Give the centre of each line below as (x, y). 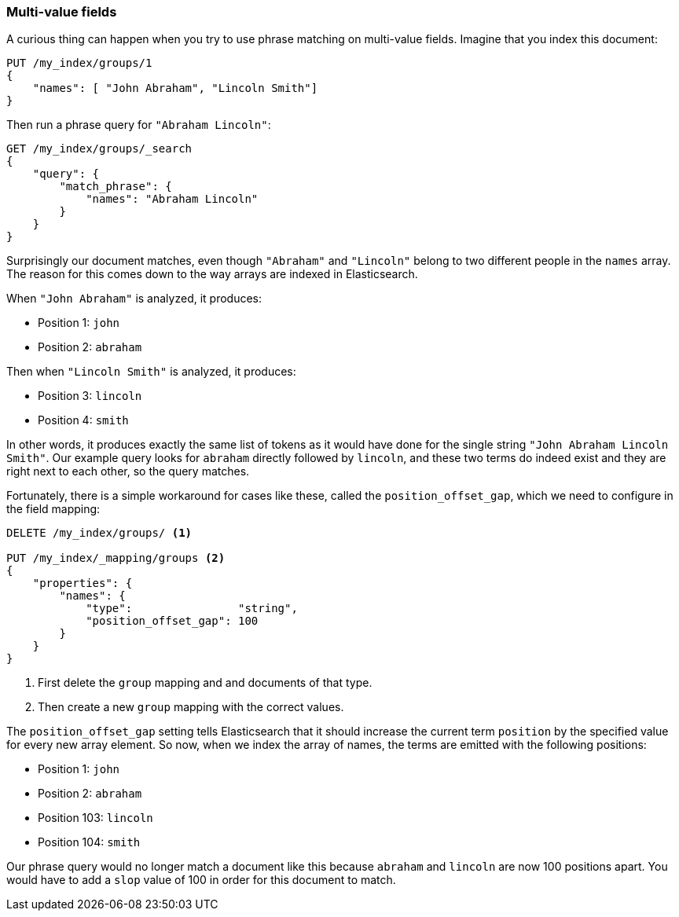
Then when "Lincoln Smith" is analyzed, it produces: (151, 372)
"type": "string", (192, 609)
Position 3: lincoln (90, 396)
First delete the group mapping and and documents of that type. (205, 683)
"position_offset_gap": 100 (172, 621)
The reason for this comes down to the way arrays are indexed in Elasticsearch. (212, 274)
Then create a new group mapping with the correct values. (191, 707)
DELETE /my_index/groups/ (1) (99, 533)
